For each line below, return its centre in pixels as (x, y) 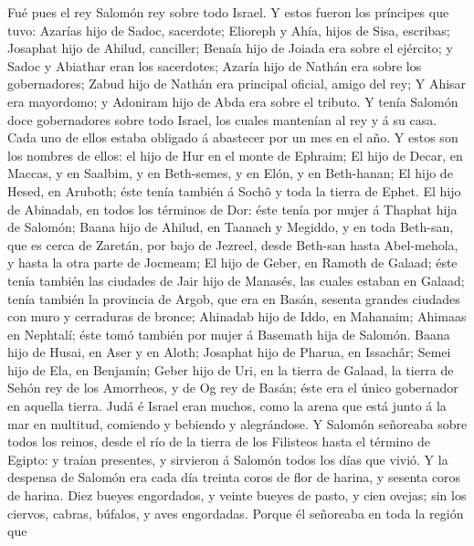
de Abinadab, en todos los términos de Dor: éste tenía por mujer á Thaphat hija (232, 209)
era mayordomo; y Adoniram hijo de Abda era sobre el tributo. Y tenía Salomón (233, 101)
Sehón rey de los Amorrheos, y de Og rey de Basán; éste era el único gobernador (233, 388)
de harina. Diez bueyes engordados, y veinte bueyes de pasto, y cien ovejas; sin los (237, 495)
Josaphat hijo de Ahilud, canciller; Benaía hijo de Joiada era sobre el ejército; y (230, 48)
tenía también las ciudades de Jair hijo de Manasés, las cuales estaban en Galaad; (236, 280)
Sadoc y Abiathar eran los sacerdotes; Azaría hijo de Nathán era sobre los (215, 65)
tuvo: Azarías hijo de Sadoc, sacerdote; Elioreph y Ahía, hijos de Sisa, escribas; (229, 30)
